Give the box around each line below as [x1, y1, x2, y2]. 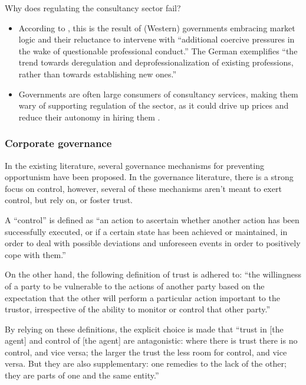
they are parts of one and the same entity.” [5, 369, 159, 381]
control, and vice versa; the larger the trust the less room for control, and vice [5, 345, 287, 358]
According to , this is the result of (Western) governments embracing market [18, 21, 295, 34]
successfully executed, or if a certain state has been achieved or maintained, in [5, 225, 288, 237]
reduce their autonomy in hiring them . [18, 110, 160, 123]
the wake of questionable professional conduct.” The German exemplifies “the [18, 44, 298, 57]
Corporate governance [5, 136, 112, 151]
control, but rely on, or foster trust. [5, 194, 133, 206]
